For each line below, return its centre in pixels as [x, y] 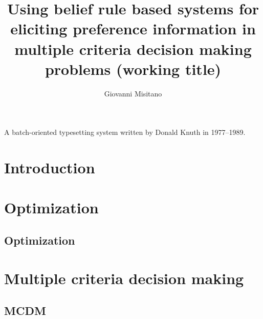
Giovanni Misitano [133, 93]
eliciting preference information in [133, 28]
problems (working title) [133, 68]
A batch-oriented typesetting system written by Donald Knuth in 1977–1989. [125, 132]
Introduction [50, 167]
